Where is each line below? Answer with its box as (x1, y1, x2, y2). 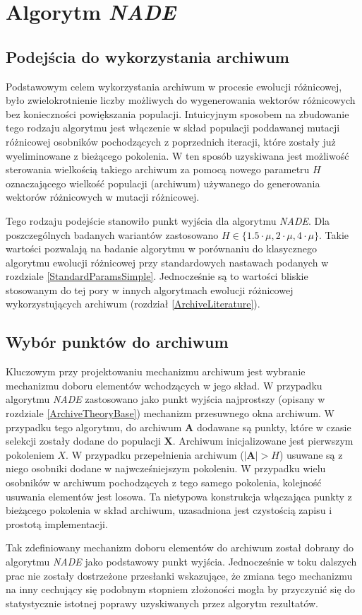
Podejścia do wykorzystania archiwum (6, 45, 289, 67)
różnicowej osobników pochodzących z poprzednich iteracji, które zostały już (6, 134, 336, 148)
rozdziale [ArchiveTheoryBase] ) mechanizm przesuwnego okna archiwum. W (6, 406, 335, 421)
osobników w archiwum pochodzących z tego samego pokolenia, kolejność (6, 475, 322, 490)
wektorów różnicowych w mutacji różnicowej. (6, 189, 200, 204)
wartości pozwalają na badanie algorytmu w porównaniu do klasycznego (6, 241, 317, 256)
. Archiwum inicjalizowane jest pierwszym (172, 433, 354, 448)
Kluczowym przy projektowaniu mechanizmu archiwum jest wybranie (6, 364, 306, 379)
